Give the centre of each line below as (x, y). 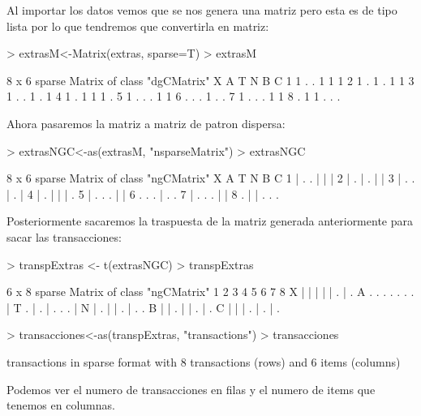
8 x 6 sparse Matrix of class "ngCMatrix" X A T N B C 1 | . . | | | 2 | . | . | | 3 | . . (211, 178)
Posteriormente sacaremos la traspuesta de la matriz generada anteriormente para (210, 221)
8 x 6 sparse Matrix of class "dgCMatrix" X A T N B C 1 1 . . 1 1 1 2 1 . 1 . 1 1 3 (210, 80)
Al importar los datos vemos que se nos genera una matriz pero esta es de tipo (202, 10)
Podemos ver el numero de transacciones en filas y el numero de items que (191, 389)
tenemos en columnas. (61, 405)
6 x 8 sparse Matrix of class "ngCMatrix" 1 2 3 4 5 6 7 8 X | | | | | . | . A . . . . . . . (210, 292)
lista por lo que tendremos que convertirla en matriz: (138, 26)
